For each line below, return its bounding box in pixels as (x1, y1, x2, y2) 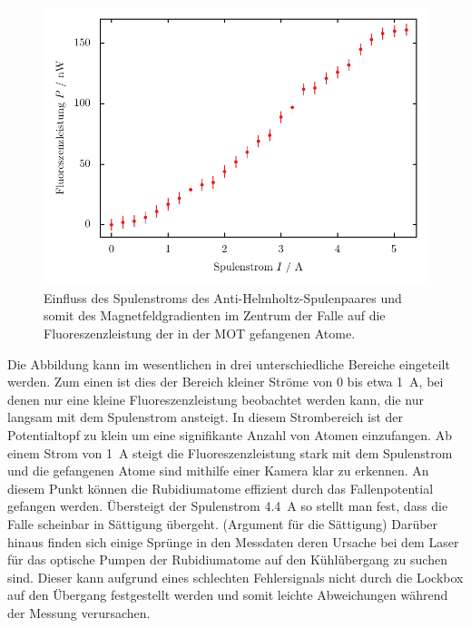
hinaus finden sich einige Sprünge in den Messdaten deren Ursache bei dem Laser (7, 532, 459, 551)
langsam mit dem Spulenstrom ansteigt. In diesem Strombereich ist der (7, 407, 404, 427)
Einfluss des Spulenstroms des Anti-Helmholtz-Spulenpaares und (44, 288, 402, 307)
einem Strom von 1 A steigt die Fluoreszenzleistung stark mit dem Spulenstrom (7, 443, 453, 462)
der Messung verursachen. (7, 603, 151, 622)
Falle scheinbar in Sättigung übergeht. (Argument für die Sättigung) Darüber (7, 514, 438, 533)
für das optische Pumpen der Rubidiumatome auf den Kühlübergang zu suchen (7, 550, 447, 569)
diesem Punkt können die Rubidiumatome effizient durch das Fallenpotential (7, 478, 434, 497)
